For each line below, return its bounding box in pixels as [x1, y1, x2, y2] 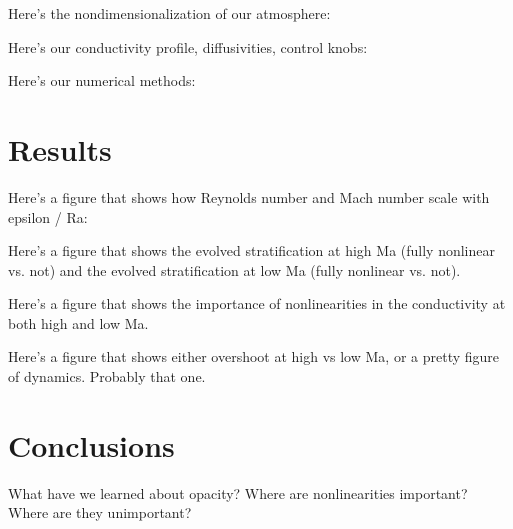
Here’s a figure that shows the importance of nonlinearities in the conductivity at [8, 293, 506, 314]
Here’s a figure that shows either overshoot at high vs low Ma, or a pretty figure [8, 346, 500, 367]
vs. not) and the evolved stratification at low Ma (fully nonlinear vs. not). [8, 259, 461, 280]
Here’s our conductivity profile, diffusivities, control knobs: [8, 36, 368, 57]
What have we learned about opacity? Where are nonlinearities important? [8, 482, 468, 503]
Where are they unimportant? [8, 502, 192, 523]
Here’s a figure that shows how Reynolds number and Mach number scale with [8, 186, 490, 207]
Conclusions [8, 424, 175, 465]
